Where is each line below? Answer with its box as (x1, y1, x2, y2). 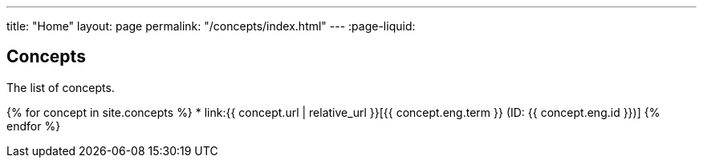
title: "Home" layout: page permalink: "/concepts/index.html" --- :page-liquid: (6, 19, 416, 33)
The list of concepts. (6, 80, 115, 94)
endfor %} (6, 118, 61, 133)
